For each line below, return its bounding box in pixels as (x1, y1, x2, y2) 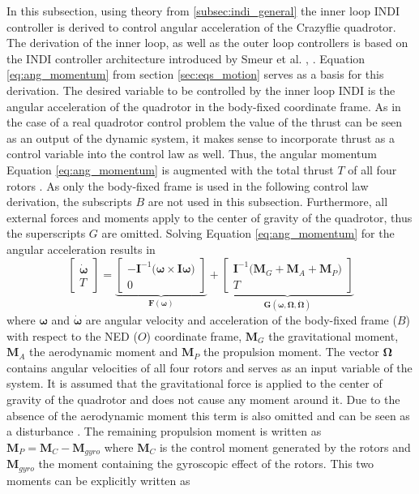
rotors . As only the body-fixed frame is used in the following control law (6, 177, 369, 194)
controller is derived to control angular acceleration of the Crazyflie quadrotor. (6, 18, 396, 35)
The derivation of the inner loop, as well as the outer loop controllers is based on (6, 34, 408, 51)
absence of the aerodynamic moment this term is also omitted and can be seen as (6, 406, 410, 423)
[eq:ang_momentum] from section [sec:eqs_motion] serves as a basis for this (6, 66, 384, 83)
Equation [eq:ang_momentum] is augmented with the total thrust (6, 161, 334, 178)
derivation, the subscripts (6, 193, 132, 210)
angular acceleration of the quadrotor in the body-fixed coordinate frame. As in (6, 97, 401, 114)
